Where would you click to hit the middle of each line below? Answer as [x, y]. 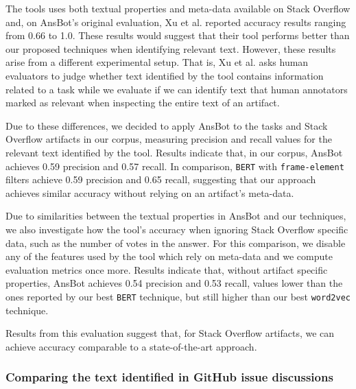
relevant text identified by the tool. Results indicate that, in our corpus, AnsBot [174, 152]
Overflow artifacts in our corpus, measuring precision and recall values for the [169, 139]
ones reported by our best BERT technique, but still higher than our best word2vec [178, 296]
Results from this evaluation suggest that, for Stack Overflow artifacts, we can [170, 333]
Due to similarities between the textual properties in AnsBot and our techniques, [176, 216]
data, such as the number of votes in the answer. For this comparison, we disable [176, 243]
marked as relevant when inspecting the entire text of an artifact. [143, 103]
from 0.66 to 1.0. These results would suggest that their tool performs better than [178, 35]
